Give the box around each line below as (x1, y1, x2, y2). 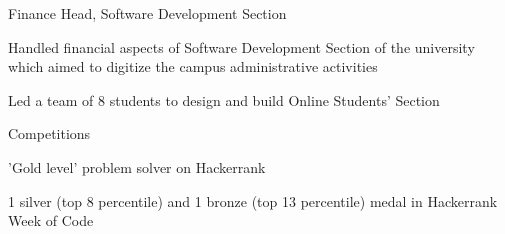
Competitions (8, 123, 91, 144)
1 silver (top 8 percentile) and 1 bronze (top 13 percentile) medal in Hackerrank (8, 190, 498, 211)
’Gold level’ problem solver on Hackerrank (8, 156, 266, 177)
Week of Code (8, 210, 94, 231)
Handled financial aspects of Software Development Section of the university (8, 36, 475, 57)
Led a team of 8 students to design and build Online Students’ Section (8, 89, 440, 110)
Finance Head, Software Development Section (8, 3, 287, 23)
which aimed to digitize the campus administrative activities (8, 56, 378, 77)
